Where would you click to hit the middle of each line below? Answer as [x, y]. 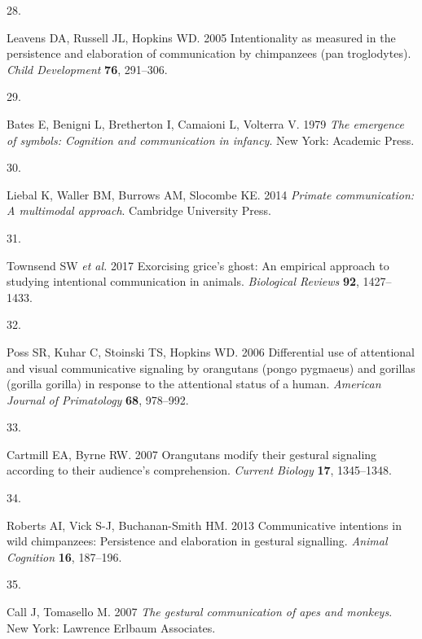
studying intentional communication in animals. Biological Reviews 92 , [183, 281]
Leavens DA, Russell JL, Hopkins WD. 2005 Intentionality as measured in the [201, 37]
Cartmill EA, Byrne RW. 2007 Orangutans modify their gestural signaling [192, 454]
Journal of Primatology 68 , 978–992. [98, 399]
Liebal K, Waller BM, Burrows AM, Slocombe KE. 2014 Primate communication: [211, 194]
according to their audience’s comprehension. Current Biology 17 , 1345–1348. [199, 470]
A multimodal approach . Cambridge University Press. [139, 210]
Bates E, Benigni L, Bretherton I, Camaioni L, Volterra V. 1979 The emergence [205, 123]
